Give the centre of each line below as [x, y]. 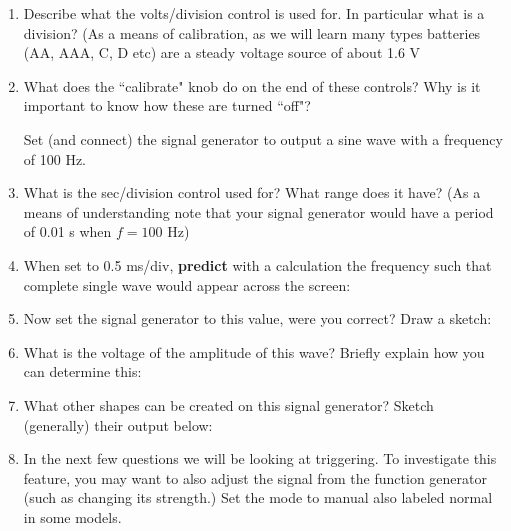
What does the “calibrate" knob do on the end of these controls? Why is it [252, 85]
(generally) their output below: [118, 424]
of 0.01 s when [67, 231]
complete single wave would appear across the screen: [187, 284]
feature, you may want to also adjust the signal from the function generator [255, 477]
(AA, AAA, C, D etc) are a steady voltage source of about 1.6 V [222, 52]
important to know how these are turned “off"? [167, 105]
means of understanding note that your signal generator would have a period [258, 211]
